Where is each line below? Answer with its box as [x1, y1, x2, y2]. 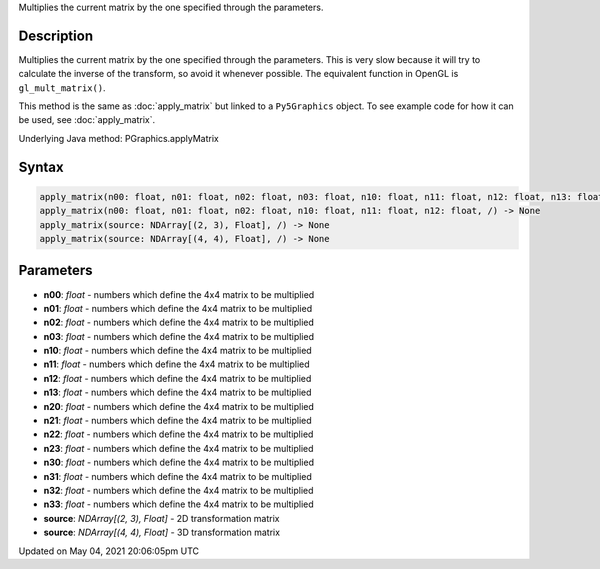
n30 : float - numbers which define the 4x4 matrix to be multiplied [43, 456, 315, 469]
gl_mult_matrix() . [18, 81, 106, 94]
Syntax [18, 158, 64, 175]
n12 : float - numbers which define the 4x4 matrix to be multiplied [43, 372, 312, 384]
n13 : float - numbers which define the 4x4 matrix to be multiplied [43, 386, 312, 399]
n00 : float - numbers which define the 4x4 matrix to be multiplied [43, 288, 315, 300]
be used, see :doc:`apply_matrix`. [18, 114, 156, 126]
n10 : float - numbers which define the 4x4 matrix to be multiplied [43, 345, 312, 357]
